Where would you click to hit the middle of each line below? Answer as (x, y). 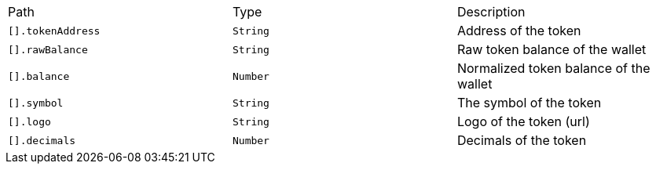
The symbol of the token (529, 103)
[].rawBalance (48, 49)
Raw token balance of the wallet (552, 49)
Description (491, 12)
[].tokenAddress (54, 31)
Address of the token (519, 31)
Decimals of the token (522, 140)
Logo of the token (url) (523, 121)
